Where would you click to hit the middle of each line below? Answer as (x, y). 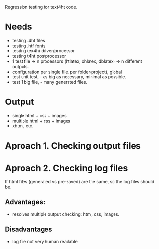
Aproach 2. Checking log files (67, 168)
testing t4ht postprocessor (39, 56)
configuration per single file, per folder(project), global (67, 72)
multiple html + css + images (41, 121)
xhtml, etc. (23, 126)
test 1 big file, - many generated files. (49, 82)
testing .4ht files (28, 40)
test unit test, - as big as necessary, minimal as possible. (69, 77)
